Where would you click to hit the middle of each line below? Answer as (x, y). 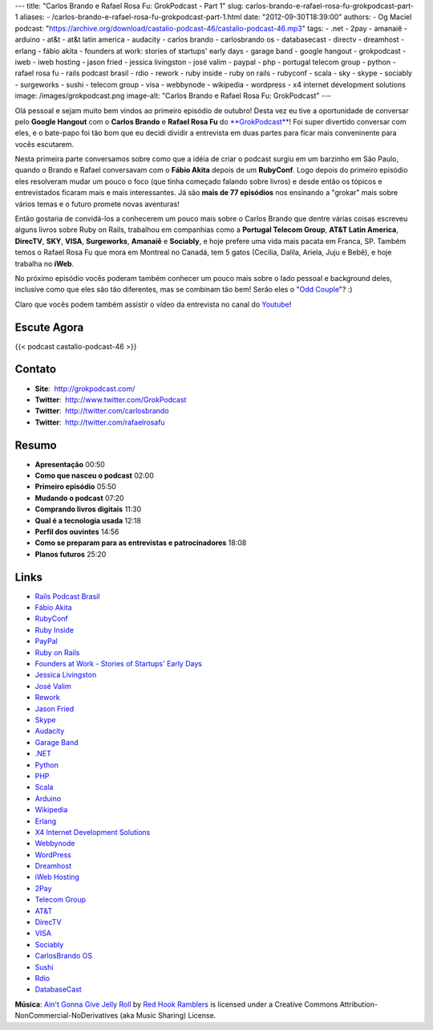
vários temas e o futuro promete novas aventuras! (97, 204)
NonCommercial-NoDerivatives (67, 1016)
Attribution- (359, 1004)
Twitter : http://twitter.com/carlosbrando (102, 411)
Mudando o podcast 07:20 (79, 498)
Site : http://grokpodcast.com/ (85, 389)
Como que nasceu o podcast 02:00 (94, 476)
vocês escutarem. (45, 144)
